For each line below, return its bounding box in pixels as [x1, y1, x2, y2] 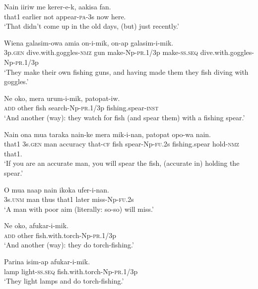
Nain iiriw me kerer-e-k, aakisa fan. [4, 1, 111, 11]
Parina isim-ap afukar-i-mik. [4, 256, 90, 267]
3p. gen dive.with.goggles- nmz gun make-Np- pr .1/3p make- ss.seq [4, 47, 198, 57]
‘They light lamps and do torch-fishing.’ [4, 276, 124, 286]
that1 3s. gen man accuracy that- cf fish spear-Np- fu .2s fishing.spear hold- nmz [4, 139, 239, 149]
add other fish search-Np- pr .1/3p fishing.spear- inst [4, 102, 159, 113]
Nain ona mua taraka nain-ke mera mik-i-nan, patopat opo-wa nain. [4, 129, 211, 139]
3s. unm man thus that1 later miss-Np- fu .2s [4, 194, 134, 204]
